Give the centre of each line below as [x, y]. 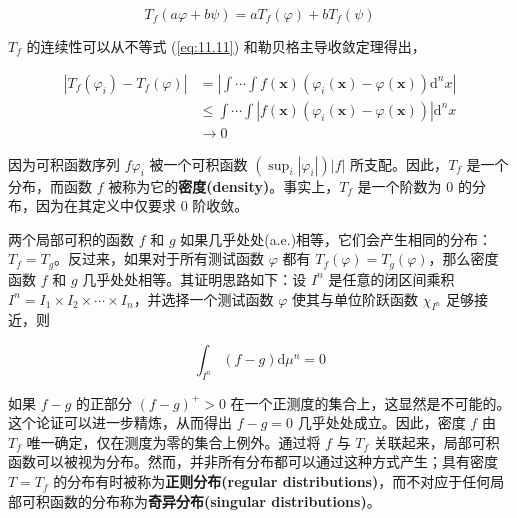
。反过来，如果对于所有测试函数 [159, 258]
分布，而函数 [50, 185]
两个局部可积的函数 [71, 238]
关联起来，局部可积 [436, 441]
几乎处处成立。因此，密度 [381, 422]
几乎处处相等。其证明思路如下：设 [194, 278]
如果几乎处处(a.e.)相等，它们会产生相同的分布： [336, 238]
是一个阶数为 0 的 [414, 185]
